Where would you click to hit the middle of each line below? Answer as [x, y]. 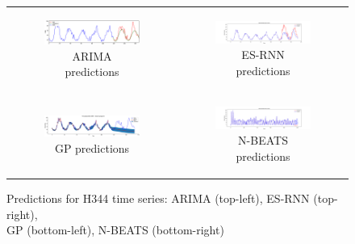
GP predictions [92, 147]
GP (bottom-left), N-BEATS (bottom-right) [115, 230]
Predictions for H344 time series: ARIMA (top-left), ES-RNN [158, 198]
